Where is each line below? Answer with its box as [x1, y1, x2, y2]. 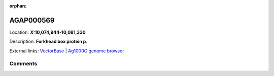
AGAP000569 [9, 16, 55, 25]
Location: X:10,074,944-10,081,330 [9, 29, 86, 35]
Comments [9, 60, 38, 67]
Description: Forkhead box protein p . [9, 38, 87, 45]
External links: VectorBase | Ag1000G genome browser [9, 48, 124, 54]
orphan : [9, 3, 27, 9]
